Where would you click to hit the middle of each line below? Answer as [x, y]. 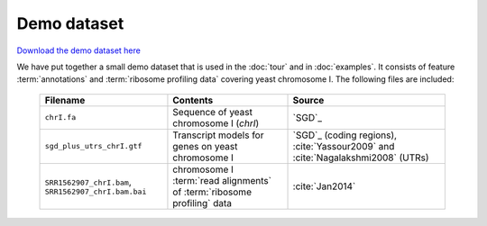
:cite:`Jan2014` [324, 186]
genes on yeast [205, 146]
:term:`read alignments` [222, 180]
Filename [65, 100]
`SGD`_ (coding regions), [345, 135]
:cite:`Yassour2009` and [344, 146]
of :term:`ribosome [212, 192]
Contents [193, 100]
